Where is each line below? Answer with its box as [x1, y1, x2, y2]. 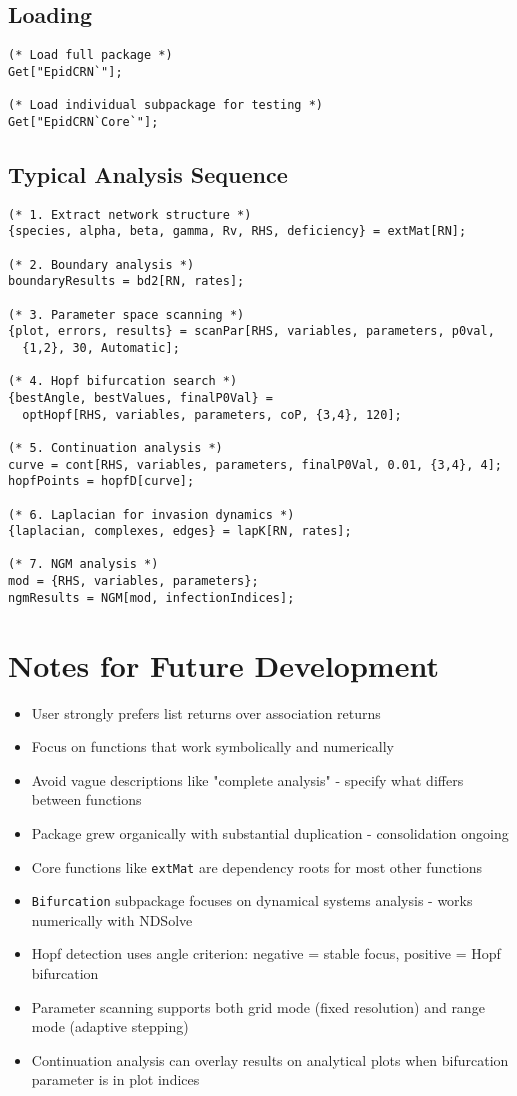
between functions [31, 789, 142, 810]
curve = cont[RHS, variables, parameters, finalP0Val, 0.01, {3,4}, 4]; [8, 457, 502, 472]
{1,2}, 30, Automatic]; [22, 340, 180, 355]
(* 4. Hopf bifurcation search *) [8, 374, 238, 389]
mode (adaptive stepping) [31, 1016, 189, 1037]
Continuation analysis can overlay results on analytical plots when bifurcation [31, 1049, 509, 1070]
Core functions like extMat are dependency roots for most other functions [31, 856, 483, 877]
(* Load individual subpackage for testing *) [8, 98, 323, 113]
